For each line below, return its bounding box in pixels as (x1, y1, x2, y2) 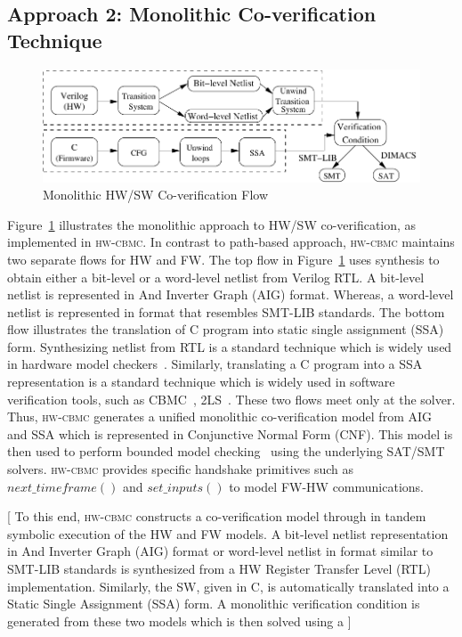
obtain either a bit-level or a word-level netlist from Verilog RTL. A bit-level (7, 267, 425, 286)
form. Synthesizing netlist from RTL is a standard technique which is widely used (7, 337, 452, 355)
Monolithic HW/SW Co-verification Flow (43, 185, 269, 204)
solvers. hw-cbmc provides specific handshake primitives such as (7, 460, 354, 478)
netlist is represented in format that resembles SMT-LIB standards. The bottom (7, 302, 445, 321)
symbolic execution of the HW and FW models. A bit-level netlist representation (7, 524, 449, 543)
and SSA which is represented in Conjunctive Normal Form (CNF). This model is (7, 424, 453, 443)
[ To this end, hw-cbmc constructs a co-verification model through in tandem (7, 507, 426, 526)
